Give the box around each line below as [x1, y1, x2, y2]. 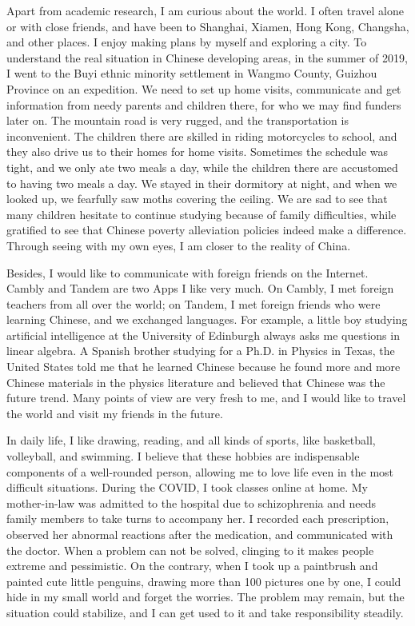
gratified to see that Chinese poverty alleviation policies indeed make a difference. [6, 221, 407, 238]
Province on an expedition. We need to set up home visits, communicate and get [6, 80, 401, 97]
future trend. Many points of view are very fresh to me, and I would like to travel [6, 389, 406, 406]
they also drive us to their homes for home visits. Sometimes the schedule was [6, 143, 389, 160]
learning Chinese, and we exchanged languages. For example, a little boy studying [6, 311, 408, 328]
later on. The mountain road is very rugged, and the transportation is [6, 112, 349, 129]
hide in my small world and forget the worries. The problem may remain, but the [6, 588, 405, 605]
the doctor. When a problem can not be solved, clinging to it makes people [6, 541, 374, 558]
